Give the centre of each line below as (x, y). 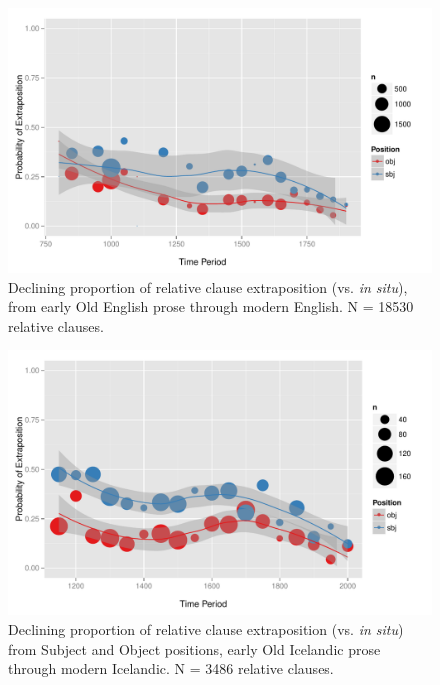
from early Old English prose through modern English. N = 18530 (211, 306)
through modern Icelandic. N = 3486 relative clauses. (171, 668)
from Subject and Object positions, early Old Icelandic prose (194, 648)
